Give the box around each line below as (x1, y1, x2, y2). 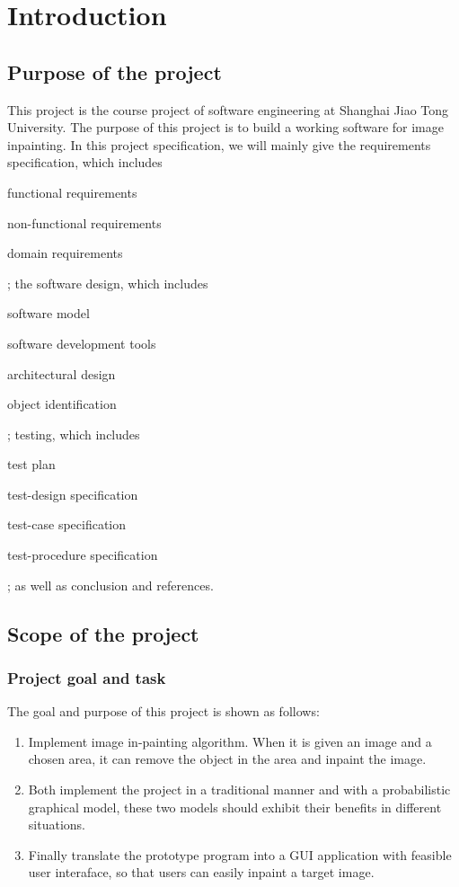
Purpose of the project (7, 58, 222, 85)
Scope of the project (7, 619, 199, 647)
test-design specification (7, 484, 138, 503)
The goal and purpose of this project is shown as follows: (7, 702, 320, 721)
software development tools (7, 333, 156, 352)
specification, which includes (7, 153, 163, 172)
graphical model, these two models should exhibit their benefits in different (28, 797, 442, 816)
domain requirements (7, 244, 123, 262)
